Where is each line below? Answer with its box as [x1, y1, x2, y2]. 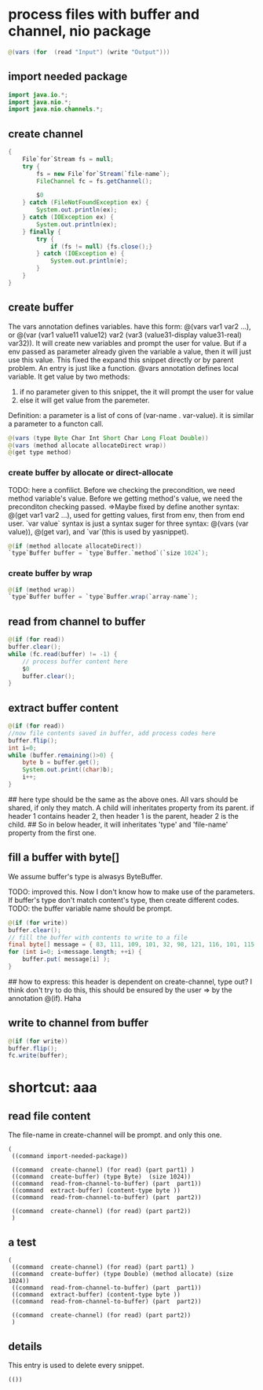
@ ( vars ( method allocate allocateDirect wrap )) [8, 442, 167, 449]
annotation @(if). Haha [8, 993, 82, 1003]
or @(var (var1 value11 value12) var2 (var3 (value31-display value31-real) [8, 330, 242, 339]
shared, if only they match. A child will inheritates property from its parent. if [8, 803, 255, 812]
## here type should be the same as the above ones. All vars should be [8, 794, 239, 804]
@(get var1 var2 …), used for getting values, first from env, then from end [8, 510, 245, 519]
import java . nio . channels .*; [8, 105, 104, 113]
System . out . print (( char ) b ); [22, 766, 114, 774]
